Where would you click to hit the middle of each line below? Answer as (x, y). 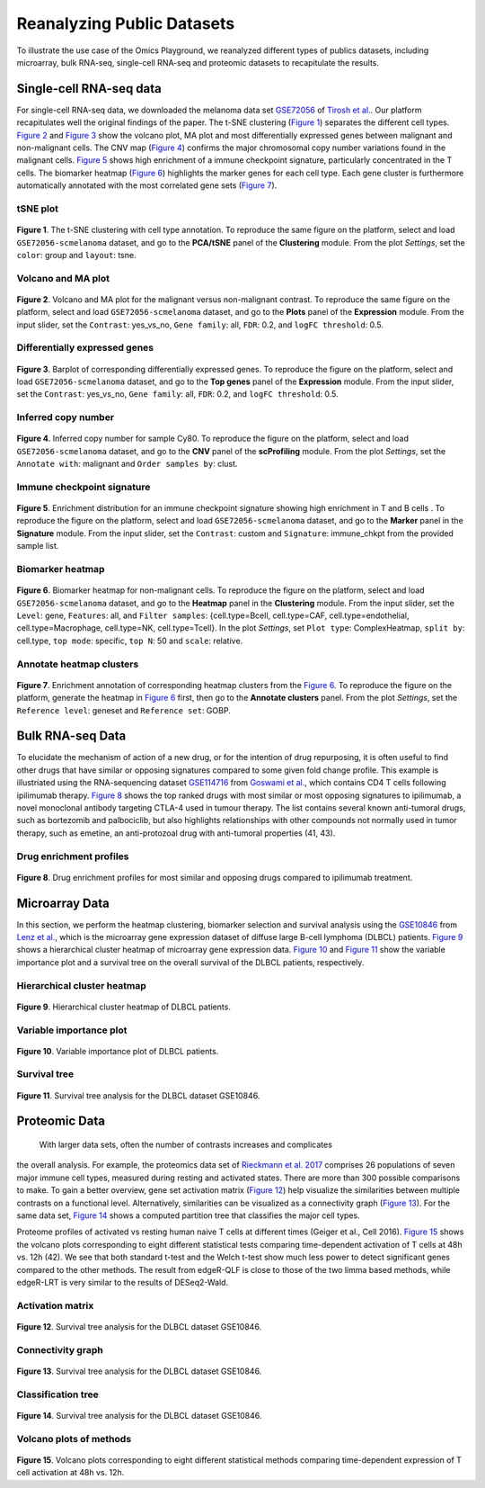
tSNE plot (37, 209)
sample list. (38, 546)
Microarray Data (63, 903)
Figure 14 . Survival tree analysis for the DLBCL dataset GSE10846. (139, 1415)
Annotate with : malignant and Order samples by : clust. (127, 464)
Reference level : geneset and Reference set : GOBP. (123, 710)
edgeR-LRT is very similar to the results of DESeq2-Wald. (123, 1282)
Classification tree (57, 1394)
